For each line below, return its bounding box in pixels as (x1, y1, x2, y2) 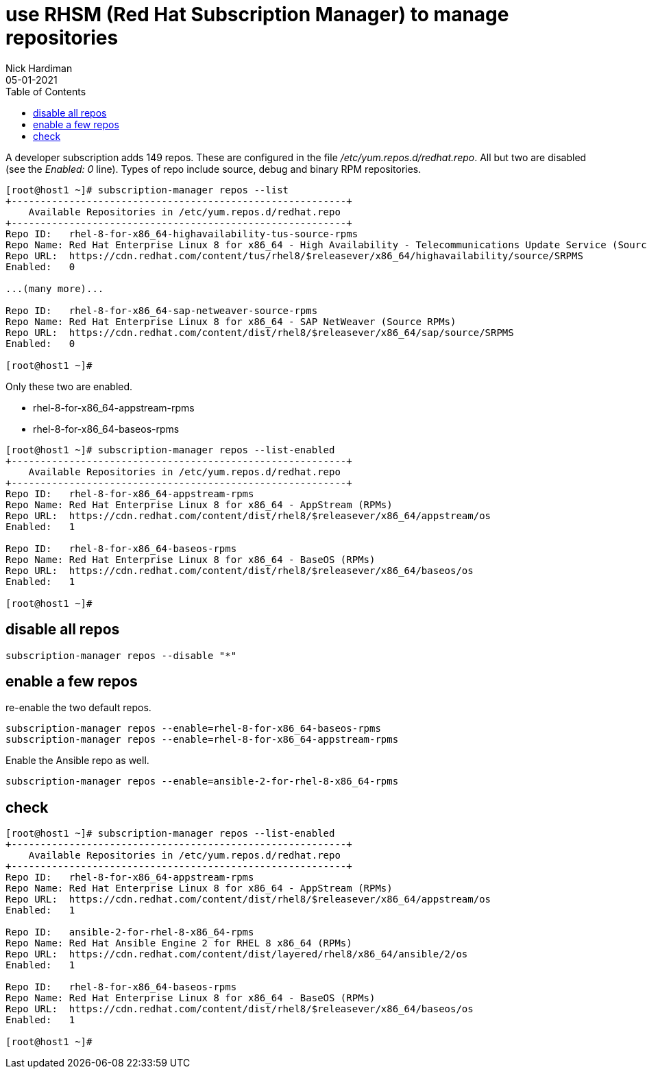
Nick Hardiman (5, 62, 73, 74)
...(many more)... (5, 283, 104, 294)
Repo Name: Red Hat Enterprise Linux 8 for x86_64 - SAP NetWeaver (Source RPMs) (5, 315, 456, 327)
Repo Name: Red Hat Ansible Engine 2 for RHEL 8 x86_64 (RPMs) (5, 938, 352, 949)
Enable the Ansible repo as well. (5, 754, 149, 767)
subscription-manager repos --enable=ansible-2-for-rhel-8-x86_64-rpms (5, 776, 399, 787)
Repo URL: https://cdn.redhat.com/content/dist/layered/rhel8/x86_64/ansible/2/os (5, 948, 468, 960)
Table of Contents (5, 85, 86, 97)
